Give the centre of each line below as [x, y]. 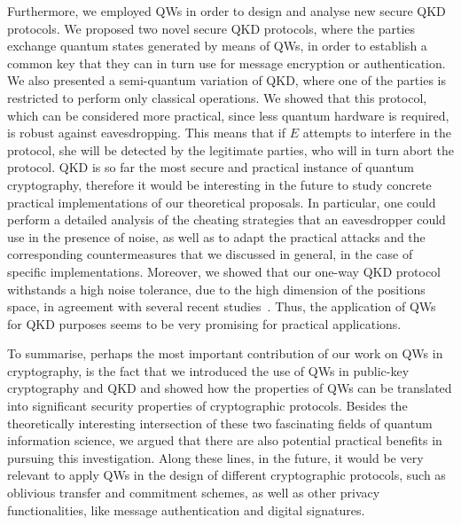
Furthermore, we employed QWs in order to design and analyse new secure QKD [227, 11]
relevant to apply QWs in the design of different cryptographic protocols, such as [227, 475]
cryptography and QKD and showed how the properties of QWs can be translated [230, 388]
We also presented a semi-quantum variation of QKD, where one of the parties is [227, 80]
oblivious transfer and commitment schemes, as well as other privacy [194, 493]
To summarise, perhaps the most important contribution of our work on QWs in [225, 353]
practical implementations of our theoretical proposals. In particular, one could [222, 202]
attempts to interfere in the [377, 133]
